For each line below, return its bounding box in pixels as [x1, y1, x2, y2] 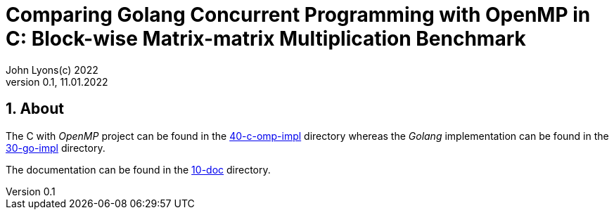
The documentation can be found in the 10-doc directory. [6, 163, 271, 176]
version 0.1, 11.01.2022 [6, 75, 108, 88]
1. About [6, 100, 64, 118]
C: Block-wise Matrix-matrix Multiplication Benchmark [6, 27, 526, 51]
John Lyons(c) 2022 [6, 63, 98, 76]
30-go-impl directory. [6, 141, 105, 154]
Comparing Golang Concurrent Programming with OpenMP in [6, 3, 591, 27]
